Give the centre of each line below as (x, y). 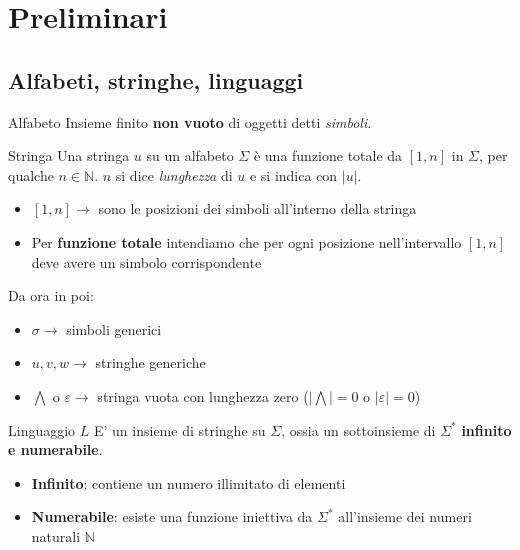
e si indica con (293, 174)
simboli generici (114, 328)
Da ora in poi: (51, 295)
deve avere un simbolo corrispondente (146, 261)
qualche (31, 174)
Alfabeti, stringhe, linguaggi (156, 79)
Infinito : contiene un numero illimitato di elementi (188, 482)
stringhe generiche (150, 362)
